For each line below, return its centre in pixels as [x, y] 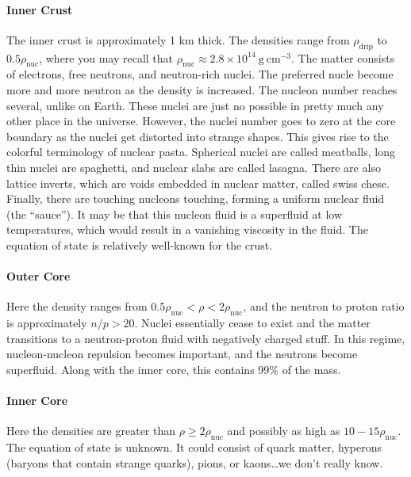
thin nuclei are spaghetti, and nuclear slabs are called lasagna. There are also [194, 167]
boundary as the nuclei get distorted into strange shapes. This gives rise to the [198, 136]
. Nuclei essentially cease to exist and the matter [252, 323]
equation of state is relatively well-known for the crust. [140, 244]
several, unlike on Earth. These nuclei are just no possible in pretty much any [195, 105]
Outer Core [38, 276]
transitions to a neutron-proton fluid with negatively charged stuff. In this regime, [206, 338]
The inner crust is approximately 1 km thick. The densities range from [178, 39]
